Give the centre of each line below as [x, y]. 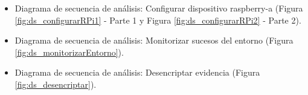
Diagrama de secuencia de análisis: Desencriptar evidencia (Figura [137, 72]
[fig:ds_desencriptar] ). [56, 84]
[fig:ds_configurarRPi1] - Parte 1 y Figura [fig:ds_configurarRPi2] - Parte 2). [158, 20]
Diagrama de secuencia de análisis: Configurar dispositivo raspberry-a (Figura [159, 8]
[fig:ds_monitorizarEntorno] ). [69, 52]
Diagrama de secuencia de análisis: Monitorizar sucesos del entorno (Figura [154, 40]
